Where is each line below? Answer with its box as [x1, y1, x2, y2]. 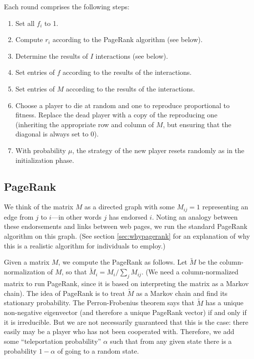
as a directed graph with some [84, 202, 175, 212]
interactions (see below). [95, 50, 168, 61]
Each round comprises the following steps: [4, 1, 129, 11]
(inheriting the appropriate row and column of [15, 119, 154, 129]
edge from [4, 211, 34, 222]
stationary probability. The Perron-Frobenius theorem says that [4, 297, 194, 308]
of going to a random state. [57, 345, 139, 356]
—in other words [51, 211, 102, 222]
